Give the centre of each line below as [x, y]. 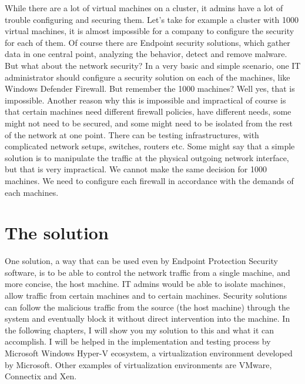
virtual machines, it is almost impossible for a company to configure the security [150, 31]
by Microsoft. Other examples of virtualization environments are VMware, [138, 364]
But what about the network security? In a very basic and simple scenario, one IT [153, 65]
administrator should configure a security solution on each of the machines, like [148, 77]
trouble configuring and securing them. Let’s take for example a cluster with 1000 [152, 19]
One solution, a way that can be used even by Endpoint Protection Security [141, 261]
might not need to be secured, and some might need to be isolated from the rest [149, 123]
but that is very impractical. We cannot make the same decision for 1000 [136, 169]
